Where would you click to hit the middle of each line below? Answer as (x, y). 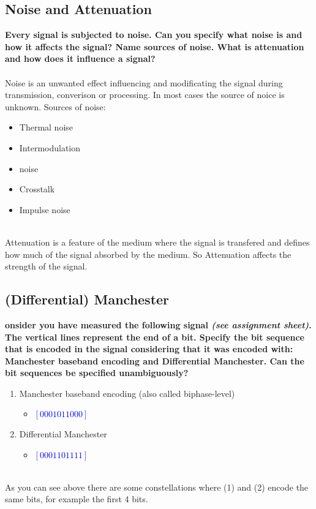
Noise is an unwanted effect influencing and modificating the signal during (144, 82)
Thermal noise (46, 127)
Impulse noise (45, 209)
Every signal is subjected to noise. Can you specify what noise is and (154, 35)
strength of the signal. (46, 266)
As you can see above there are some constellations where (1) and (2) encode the (157, 487)
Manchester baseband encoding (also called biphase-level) (127, 393)
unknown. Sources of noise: (55, 106)
